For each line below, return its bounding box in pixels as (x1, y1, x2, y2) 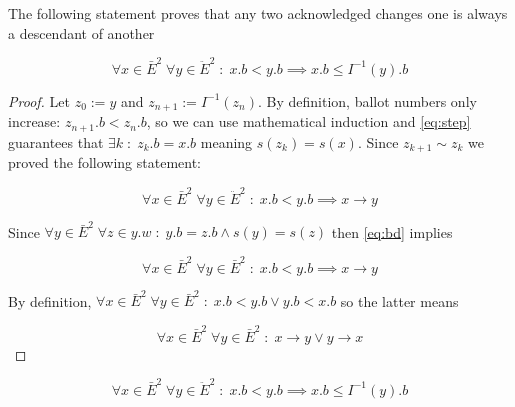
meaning (200, 131, 253, 152)
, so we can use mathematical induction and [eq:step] (146, 111, 471, 132)
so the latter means (340, 290, 459, 311)
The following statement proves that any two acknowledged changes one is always (8, 3, 508, 23)
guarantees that (8, 131, 104, 152)
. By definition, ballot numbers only (258, 90, 477, 111)
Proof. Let (8, 90, 70, 111)
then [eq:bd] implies (331, 221, 453, 242)
